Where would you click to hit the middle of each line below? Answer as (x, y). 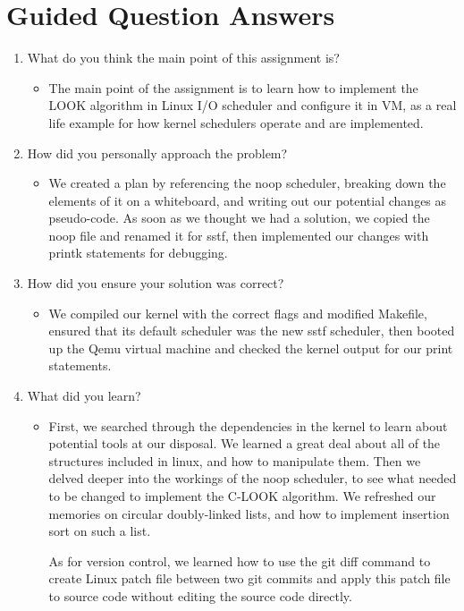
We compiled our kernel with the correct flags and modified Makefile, (238, 313)
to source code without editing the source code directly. (200, 595)
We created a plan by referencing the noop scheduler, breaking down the (247, 183)
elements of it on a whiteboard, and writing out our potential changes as (248, 200)
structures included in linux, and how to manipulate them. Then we (235, 460)
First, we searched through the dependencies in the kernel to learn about (248, 425)
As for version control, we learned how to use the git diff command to (240, 560)
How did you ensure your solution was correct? (156, 283)
